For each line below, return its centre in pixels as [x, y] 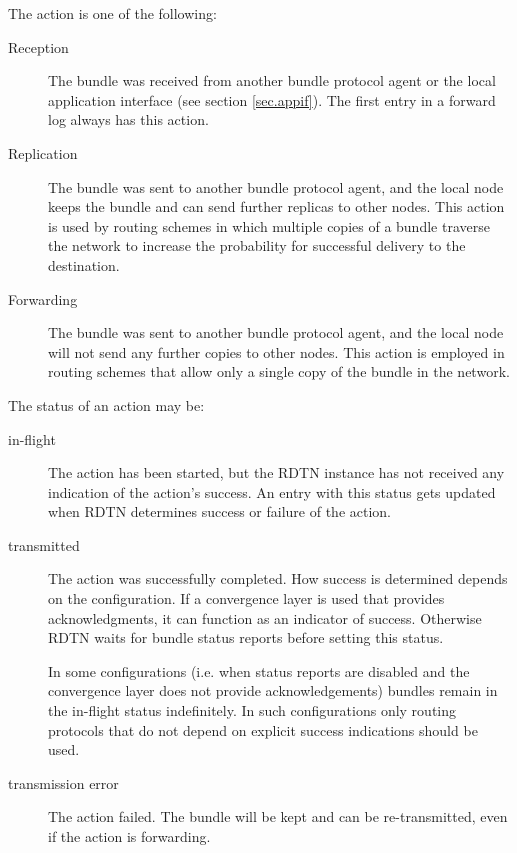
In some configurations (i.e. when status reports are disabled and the [259, 670]
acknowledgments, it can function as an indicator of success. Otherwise [265, 617]
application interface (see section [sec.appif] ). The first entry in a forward [272, 99]
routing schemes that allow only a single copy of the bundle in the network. [279, 371]
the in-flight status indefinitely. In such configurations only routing [252, 710]
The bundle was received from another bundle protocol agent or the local [272, 80]
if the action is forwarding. [129, 836]
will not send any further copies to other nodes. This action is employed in [276, 351]
